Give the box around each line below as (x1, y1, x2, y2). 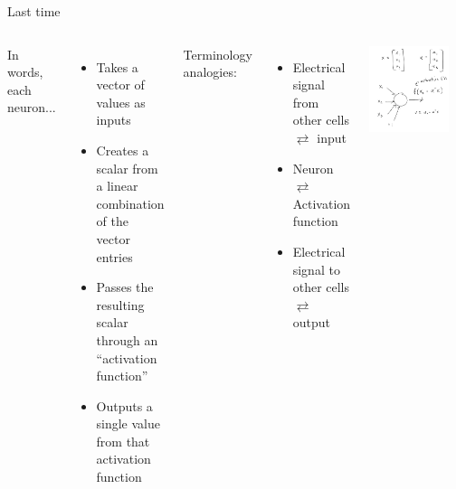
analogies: (183, 62, 237, 81)
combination (96, 193, 165, 212)
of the (96, 212, 128, 230)
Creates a (96, 140, 149, 159)
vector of (96, 75, 145, 94)
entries (96, 247, 133, 266)
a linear (96, 176, 138, 195)
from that (96, 431, 150, 450)
